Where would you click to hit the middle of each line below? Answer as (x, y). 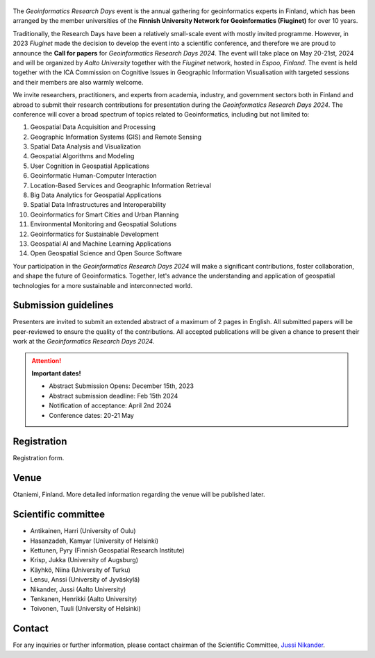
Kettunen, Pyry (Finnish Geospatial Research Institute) (108, 550)
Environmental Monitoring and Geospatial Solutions (103, 224)
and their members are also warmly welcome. (78, 82)
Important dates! (56, 373)
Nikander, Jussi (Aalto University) (78, 589)
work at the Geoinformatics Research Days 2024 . (84, 341)
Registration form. (39, 458)
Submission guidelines (63, 305)
